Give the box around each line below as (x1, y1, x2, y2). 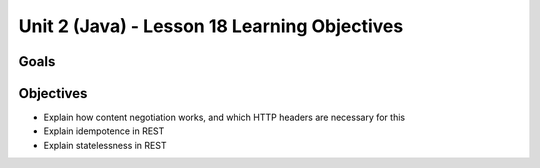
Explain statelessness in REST (43, 139, 167, 151)
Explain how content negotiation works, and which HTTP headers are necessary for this (43, 111, 405, 124)
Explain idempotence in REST (43, 125, 165, 137)
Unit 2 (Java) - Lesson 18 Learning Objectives (18, 15, 404, 37)
